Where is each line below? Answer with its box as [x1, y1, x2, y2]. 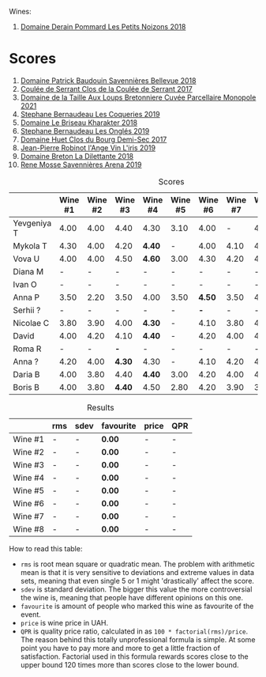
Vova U [13, 253, 40, 264]
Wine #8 [13, 524, 45, 535]
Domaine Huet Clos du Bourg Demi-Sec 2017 [20, 134, 167, 144]
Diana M [13, 266, 44, 277]
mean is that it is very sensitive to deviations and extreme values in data [20, 567, 255, 577]
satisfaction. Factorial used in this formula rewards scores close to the [20, 652, 249, 661]
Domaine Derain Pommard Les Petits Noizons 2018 [20, 22, 186, 31]
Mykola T [13, 240, 48, 252]
